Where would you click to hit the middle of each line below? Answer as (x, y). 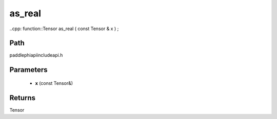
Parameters (28, 70)
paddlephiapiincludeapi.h (36, 55)
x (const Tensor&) (54, 83)
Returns (23, 98)
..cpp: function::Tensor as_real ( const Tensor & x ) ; (64, 29)
